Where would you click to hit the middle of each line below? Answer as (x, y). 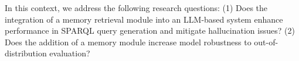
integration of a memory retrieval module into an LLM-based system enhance (144, 19)
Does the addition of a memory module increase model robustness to (128, 42)
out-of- (266, 42)
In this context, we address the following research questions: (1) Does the (136, 8)
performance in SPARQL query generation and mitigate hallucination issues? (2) (150, 31)
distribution (26, 53)
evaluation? (70, 53)
